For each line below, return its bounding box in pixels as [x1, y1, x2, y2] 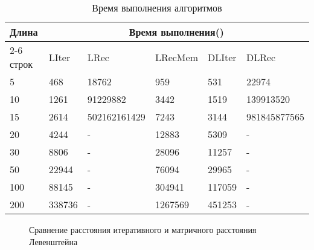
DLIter [207, 50, 237, 64]
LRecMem [155, 50, 198, 64]
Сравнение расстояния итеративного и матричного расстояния [29, 223, 257, 235]
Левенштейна [29, 235, 78, 248]
